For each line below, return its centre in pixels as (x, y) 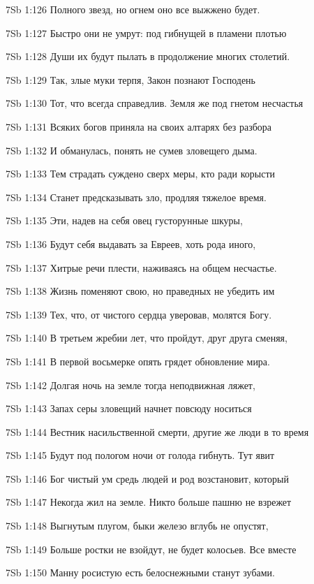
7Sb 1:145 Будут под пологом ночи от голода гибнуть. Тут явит (140, 455)
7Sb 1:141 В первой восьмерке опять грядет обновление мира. (138, 361)
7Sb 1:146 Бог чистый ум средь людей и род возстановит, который (147, 478)
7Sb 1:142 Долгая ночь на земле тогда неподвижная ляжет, (130, 385)
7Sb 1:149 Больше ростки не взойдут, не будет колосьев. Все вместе (151, 549)
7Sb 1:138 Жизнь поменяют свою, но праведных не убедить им (140, 291)
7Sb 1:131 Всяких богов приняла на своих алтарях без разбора (139, 126)
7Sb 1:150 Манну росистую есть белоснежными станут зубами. (140, 572)
